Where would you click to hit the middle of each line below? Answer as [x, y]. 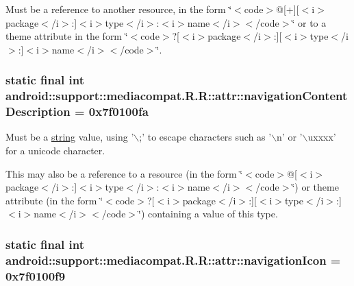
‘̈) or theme [315, 187]
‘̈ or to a [309, 22]
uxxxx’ [322, 137]
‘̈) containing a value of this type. [208, 214]
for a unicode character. [55, 151]
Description [38, 111]
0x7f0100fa [118, 111]
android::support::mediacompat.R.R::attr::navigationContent [177, 96]
